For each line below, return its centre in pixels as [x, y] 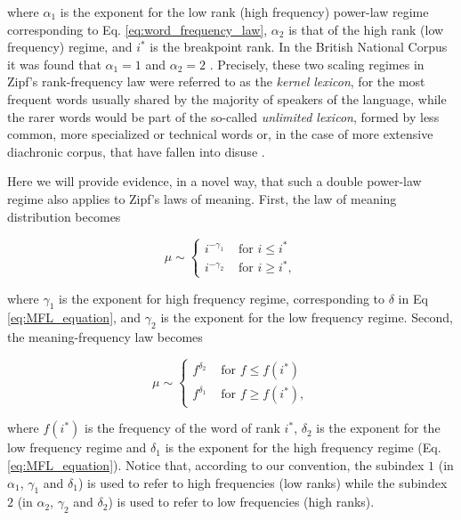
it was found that [54, 64]
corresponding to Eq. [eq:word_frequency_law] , [137, 29]
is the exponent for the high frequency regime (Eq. [303, 447]
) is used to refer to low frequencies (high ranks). [241, 502]
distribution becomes [64, 216]
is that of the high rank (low [366, 29]
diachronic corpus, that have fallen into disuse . [136, 151]
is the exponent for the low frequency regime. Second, [307, 317]
